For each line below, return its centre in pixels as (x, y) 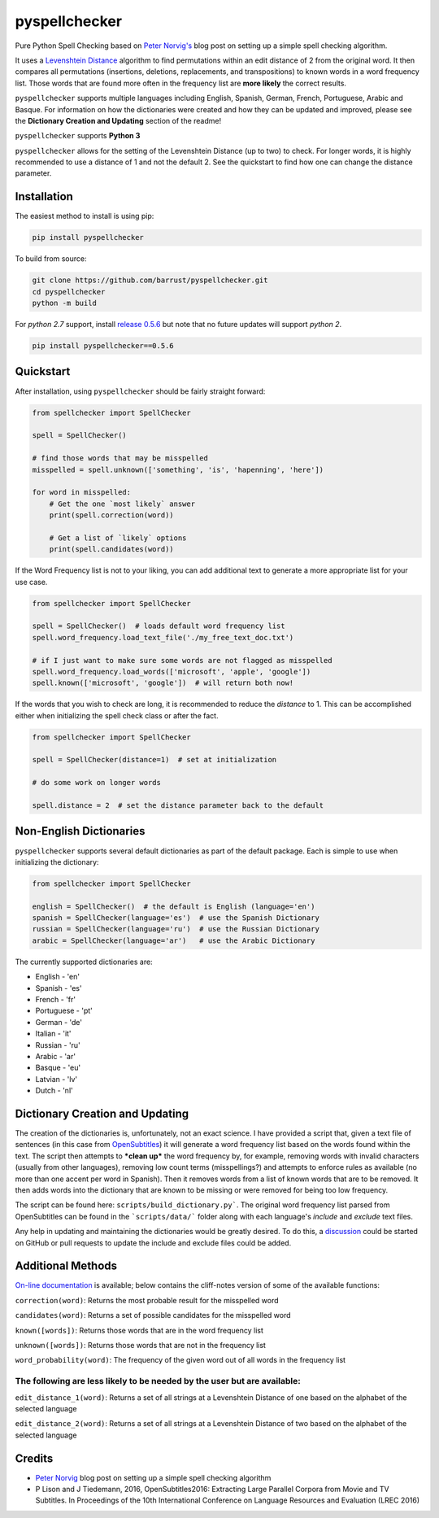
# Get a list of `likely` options (118, 538)
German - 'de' (59, 1022)
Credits (34, 1458)
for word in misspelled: (82, 493)
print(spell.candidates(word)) (111, 550)
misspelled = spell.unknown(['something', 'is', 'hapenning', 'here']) (178, 469)
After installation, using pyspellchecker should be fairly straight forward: (140, 391)
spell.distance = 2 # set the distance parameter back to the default (178, 806)
